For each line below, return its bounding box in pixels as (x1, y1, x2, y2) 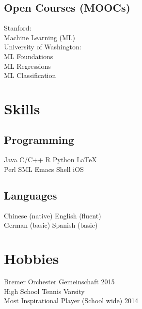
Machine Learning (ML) (4, 32, 76, 42)
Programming (4, 132, 74, 147)
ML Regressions (4, 61, 51, 71)
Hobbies (4, 248, 59, 268)
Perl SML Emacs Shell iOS (4, 164, 84, 174)
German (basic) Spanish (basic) (4, 220, 98, 230)
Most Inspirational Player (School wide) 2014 (4, 295, 138, 306)
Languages (4, 187, 57, 202)
